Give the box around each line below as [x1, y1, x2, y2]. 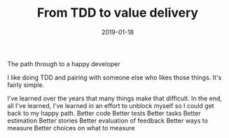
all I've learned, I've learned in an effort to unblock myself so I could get [7, 101, 215, 109]
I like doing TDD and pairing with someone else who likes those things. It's [7, 73, 222, 82]
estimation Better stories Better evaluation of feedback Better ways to [7, 116, 209, 125]
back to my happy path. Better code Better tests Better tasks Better [7, 109, 201, 117]
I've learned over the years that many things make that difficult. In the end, [7, 94, 223, 102]
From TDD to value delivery [37, 5, 198, 21]
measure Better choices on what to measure [7, 123, 135, 132]
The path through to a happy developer [7, 59, 120, 68]
